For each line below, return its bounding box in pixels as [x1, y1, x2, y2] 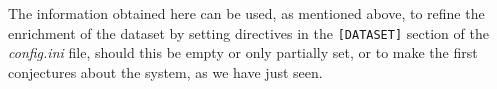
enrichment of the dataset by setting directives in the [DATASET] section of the [8, 22, 489, 43]
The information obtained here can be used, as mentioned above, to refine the [8, 3, 485, 23]
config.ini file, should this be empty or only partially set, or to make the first [8, 42, 478, 63]
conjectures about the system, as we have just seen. [8, 61, 323, 82]
